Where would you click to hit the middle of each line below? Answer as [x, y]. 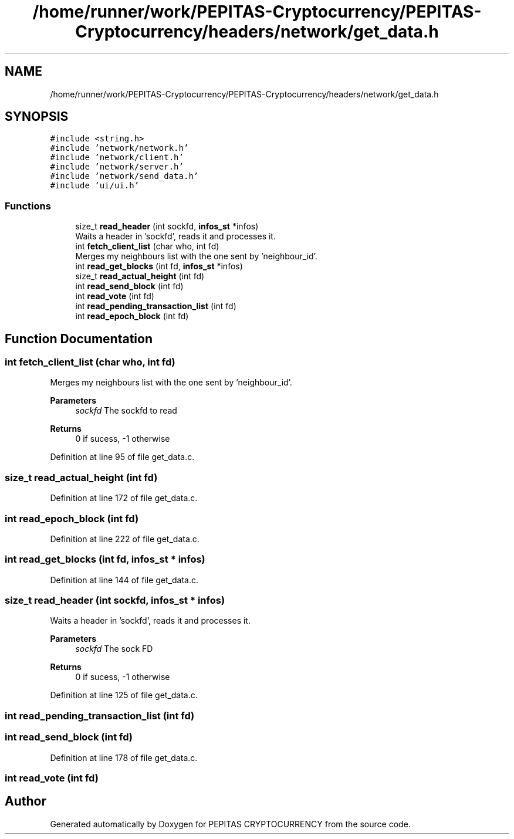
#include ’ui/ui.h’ [95, 186]
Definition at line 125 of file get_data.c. [124, 695]
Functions [28, 206]
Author [26, 801]
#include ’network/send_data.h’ [124, 176]
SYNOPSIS [37, 117]
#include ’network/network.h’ [119, 148]
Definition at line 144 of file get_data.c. [124, 580]
